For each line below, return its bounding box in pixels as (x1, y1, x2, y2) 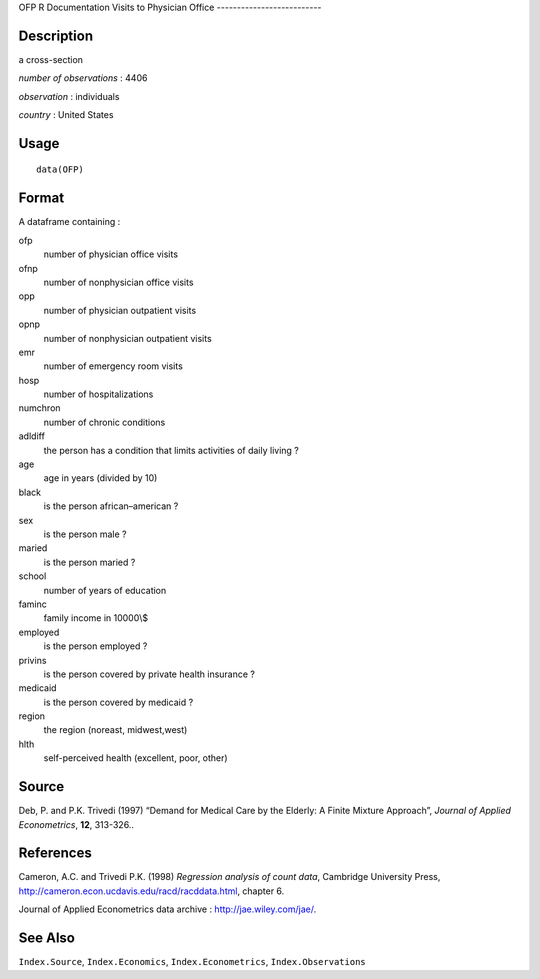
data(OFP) (36, 164, 84, 175)
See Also (18, 930, 75, 947)
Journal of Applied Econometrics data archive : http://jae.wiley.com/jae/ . (18, 903, 317, 915)
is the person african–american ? (43, 500, 179, 512)
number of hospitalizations (43, 388, 154, 400)
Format (18, 190, 65, 207)
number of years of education (43, 584, 167, 596)
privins (18, 654, 47, 666)
